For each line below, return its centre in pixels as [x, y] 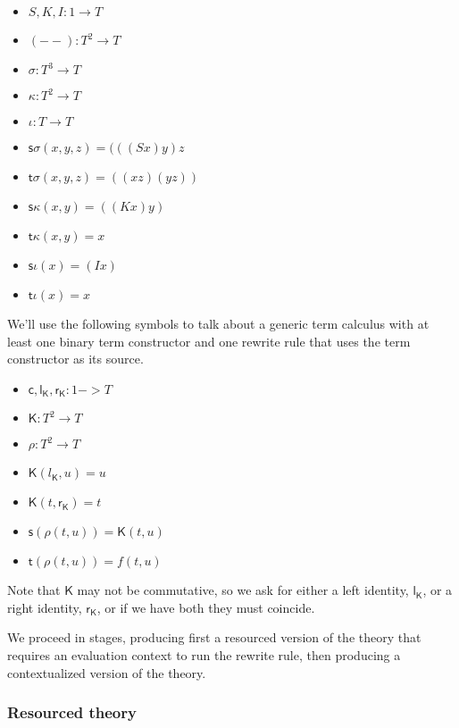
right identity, [45, 607]
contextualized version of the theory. [107, 672]
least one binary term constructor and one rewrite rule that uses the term [209, 341]
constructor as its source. [75, 359]
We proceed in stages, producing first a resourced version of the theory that [214, 637]
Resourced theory [72, 712]
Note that [34, 590]
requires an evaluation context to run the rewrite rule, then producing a [204, 655]
